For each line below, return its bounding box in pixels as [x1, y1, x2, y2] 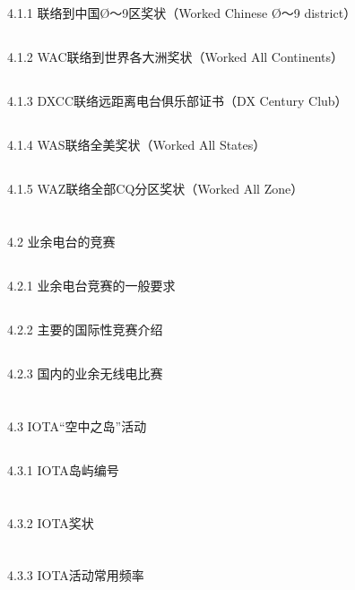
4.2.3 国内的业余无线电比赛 [7, 364, 163, 383]
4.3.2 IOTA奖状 [7, 513, 94, 532]
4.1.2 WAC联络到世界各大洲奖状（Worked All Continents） [7, 48, 344, 66]
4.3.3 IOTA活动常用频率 [7, 566, 144, 585]
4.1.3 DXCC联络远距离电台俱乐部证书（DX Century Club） [7, 91, 348, 110]
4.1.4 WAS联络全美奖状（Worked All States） [7, 135, 266, 154]
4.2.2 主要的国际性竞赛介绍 [7, 320, 163, 339]
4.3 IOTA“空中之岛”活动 [7, 416, 147, 435]
